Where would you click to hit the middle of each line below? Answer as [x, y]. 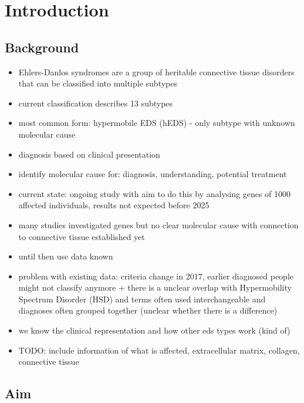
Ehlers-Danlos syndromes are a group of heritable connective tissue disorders [156, 71]
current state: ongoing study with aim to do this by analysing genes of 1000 [155, 193]
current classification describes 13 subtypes [96, 103]
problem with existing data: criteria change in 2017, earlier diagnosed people [156, 276]
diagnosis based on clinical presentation [89, 154]
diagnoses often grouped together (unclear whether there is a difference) [148, 310]
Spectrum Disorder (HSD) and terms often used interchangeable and [142, 299]
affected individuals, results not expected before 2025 [114, 205]
